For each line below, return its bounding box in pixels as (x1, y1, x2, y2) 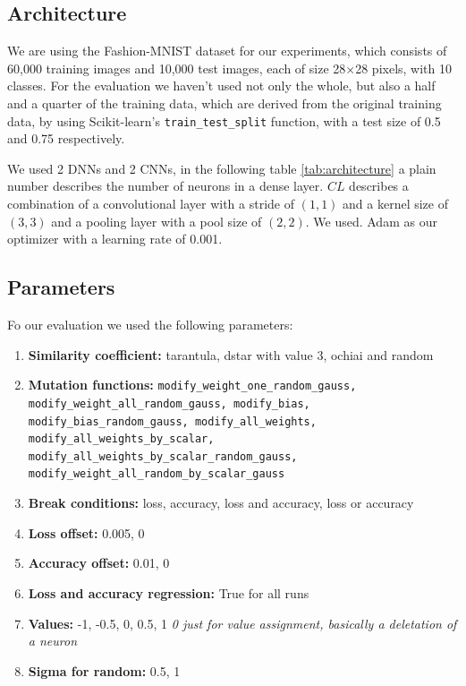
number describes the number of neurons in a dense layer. (7, 176, 324, 195)
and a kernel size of (343, 194, 448, 213)
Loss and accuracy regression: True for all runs (28, 583, 309, 602)
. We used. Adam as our (305, 211, 437, 230)
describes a (349, 176, 409, 195)
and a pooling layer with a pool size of (51, 211, 262, 230)
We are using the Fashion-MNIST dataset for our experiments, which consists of (7, 41, 447, 60)
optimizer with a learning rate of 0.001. (7, 229, 223, 248)
